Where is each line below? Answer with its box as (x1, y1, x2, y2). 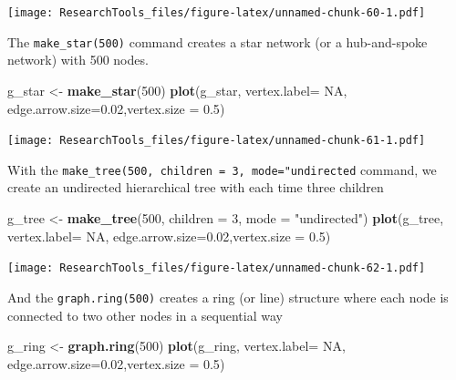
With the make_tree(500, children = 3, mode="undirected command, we (7, 159, 437, 179)
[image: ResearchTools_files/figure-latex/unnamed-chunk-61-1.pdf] (7, 134, 426, 148)
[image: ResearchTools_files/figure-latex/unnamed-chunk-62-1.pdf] (7, 262, 426, 275)
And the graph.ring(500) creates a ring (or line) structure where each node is (7, 287, 449, 306)
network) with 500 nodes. (7, 50, 149, 69)
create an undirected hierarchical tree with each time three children (7, 178, 384, 197)
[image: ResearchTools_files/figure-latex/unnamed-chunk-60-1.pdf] (7, 6, 426, 19)
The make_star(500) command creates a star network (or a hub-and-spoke (7, 32, 428, 51)
